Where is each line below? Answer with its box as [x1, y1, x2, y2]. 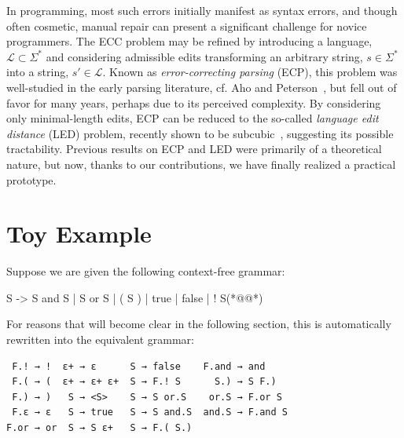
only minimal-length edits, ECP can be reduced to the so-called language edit [6, 110, 379, 126]
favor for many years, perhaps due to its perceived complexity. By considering [6, 94, 381, 111]
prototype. [6, 171, 57, 188]
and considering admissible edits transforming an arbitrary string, [46, 48, 363, 64]
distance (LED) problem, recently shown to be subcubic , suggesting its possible [6, 125, 394, 141]
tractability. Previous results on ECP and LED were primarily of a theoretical [6, 141, 382, 157]
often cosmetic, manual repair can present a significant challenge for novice [6, 17, 367, 34]
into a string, [6, 64, 69, 80]
